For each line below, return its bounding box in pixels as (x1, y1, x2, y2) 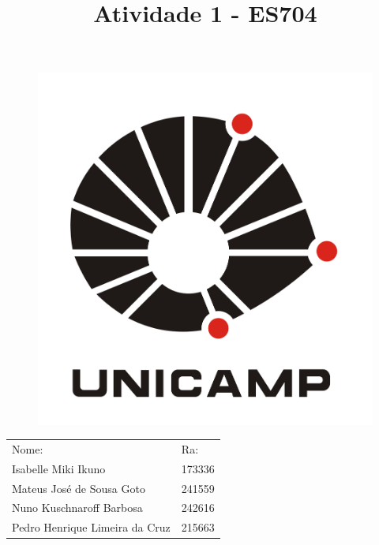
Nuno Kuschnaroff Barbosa (12, 499, 143, 516)
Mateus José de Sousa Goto (12, 480, 145, 496)
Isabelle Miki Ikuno (12, 460, 106, 476)
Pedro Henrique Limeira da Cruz (12, 519, 171, 536)
